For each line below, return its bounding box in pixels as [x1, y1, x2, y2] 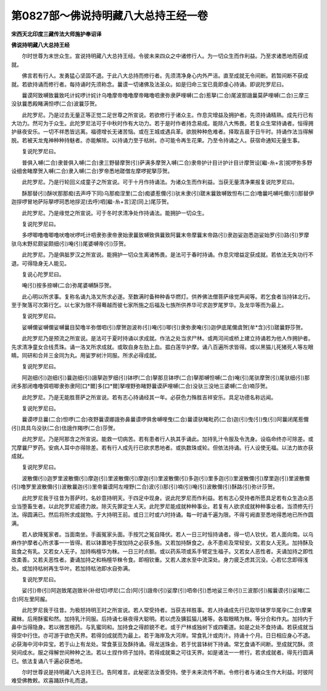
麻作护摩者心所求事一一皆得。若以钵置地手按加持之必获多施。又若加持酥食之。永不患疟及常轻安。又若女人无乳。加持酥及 [11, 539, 314, 546]
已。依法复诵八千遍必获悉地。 [11, 657, 86, 664]
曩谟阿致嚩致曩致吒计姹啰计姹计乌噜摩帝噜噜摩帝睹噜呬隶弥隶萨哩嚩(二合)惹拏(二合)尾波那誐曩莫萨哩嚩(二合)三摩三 [21, 91, 309, 99]
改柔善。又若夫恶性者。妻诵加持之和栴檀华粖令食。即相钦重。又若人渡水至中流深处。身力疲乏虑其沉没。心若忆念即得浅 [11, 556, 308, 563]
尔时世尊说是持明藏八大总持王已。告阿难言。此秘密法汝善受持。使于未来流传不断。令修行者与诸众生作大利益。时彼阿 [21, 668, 314, 675]
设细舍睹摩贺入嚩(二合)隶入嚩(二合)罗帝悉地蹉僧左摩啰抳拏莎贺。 [11, 167, 173, 175]
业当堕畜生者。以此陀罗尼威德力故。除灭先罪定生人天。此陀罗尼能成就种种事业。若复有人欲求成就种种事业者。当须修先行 [11, 503, 314, 510]
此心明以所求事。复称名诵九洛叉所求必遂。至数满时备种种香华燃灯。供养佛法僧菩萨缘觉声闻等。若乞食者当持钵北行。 [21, 293, 314, 300]
